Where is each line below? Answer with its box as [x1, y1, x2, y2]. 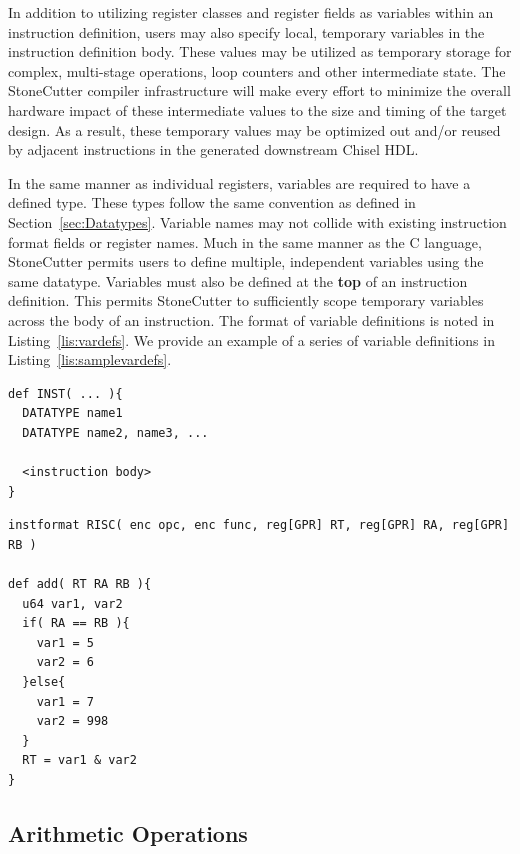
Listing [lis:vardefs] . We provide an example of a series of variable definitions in [8, 329, 495, 350]
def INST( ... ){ [8, 386, 123, 401]
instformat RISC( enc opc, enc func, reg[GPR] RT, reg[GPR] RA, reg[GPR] [8, 518, 510, 533]
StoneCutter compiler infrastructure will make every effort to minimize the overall [8, 80, 511, 101]
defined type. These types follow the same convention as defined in [8, 192, 416, 213]
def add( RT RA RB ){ [8, 577, 152, 592]
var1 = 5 [36, 635, 94, 650]
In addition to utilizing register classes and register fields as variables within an [8, 2, 494, 22]
